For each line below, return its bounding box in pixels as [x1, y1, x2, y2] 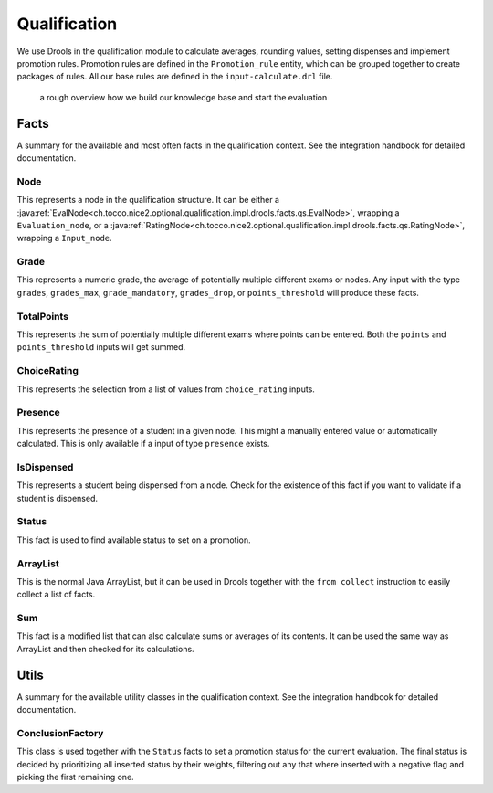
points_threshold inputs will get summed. [16, 342, 186, 353]
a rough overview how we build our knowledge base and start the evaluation [39, 91, 328, 102]
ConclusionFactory [16, 726, 104, 739]
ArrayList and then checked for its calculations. [16, 643, 195, 654]
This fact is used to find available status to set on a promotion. [16, 534, 251, 545]
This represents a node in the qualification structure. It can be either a [16, 195, 280, 206]
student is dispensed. [16, 492, 99, 503]
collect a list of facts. [16, 589, 96, 600]
